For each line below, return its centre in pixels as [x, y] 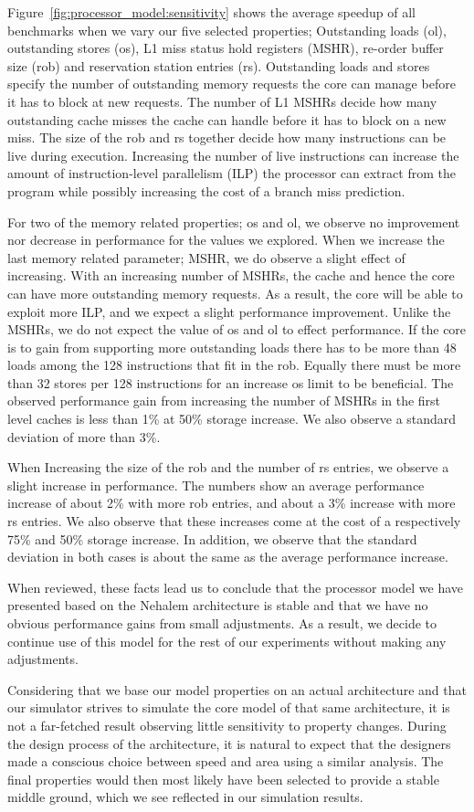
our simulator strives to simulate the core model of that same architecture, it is [229, 707]
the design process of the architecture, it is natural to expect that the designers [229, 743]
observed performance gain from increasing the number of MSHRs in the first [224, 401]
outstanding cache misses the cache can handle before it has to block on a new [227, 119]
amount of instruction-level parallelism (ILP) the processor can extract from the [232, 173]
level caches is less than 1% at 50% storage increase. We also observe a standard [232, 419]
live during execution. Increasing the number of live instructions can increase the [233, 155]
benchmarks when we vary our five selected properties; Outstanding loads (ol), [227, 30]
